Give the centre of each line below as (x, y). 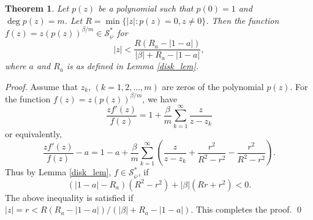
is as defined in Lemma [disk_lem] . (133, 66)
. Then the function (243, 20)
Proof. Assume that (42, 86)
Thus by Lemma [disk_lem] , (58, 172)
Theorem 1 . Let (37, 8)
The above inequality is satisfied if (69, 197)
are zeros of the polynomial (213, 86)
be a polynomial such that (146, 8)
